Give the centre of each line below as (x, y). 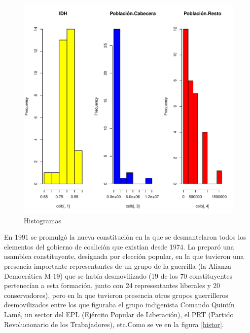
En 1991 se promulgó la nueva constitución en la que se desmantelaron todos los (125, 237)
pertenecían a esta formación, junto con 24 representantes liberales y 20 (112, 285)
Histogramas (43, 220)
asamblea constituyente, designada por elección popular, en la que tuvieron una (124, 256)
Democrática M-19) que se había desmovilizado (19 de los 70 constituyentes (118, 275)
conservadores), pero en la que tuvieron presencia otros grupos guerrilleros (116, 295)
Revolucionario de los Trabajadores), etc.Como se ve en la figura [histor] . (114, 324)
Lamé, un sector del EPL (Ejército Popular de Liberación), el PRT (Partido (119, 314)
